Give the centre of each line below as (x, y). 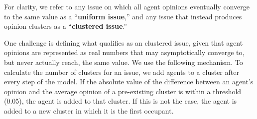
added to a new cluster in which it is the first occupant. (89, 110)
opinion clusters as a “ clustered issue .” (65, 26)
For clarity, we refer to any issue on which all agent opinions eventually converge (127, 6)
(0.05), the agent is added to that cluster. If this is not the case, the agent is (121, 101)
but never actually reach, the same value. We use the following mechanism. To (124, 62)
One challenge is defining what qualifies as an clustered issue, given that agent (124, 42)
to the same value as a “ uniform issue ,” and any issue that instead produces (123, 16)
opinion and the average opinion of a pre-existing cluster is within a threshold (123, 91)
